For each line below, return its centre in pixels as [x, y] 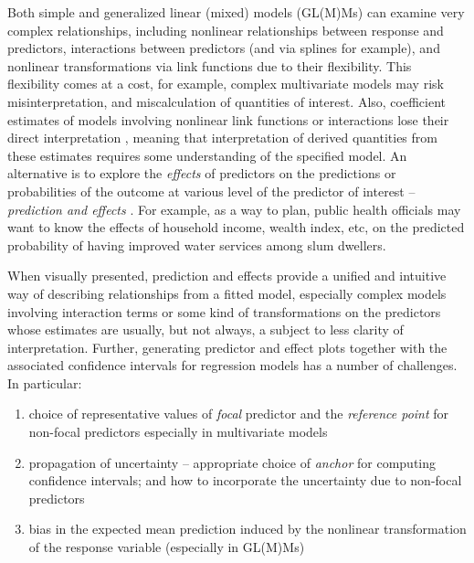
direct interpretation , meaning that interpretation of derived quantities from [222, 138]
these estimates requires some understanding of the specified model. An [207, 155]
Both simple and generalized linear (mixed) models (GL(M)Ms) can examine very [236, 12]
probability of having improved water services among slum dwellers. [197, 244]
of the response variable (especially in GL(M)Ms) [167, 547]
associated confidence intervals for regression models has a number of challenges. [232, 365]
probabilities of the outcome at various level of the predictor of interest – [211, 191]
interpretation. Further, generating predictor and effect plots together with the [227, 347]
